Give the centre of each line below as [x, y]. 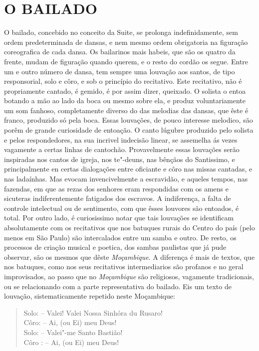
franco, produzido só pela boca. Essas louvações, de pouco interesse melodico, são [129, 120]
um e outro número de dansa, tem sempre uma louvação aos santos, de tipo [120, 71]
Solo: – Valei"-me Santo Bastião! [73, 332]
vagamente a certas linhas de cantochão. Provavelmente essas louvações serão [122, 149]
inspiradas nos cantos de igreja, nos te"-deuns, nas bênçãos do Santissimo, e [120, 159]
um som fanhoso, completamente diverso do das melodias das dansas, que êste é [126, 110]
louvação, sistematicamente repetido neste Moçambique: [90, 296]
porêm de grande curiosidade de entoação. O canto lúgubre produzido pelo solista [129, 130]
